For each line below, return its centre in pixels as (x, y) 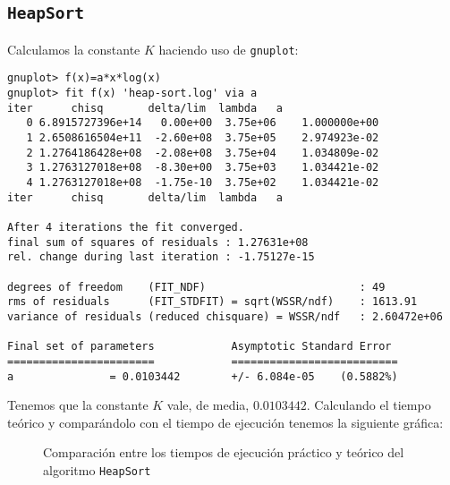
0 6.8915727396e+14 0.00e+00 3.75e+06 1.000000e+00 (203, 123)
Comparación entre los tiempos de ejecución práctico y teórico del (224, 452)
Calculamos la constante (74, 49)
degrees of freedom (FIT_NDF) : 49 (196, 287)
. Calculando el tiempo (369, 405)
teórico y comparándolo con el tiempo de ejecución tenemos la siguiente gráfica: (225, 422)
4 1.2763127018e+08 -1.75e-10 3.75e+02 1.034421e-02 (203, 183)
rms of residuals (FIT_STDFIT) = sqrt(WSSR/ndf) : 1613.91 (212, 302)
